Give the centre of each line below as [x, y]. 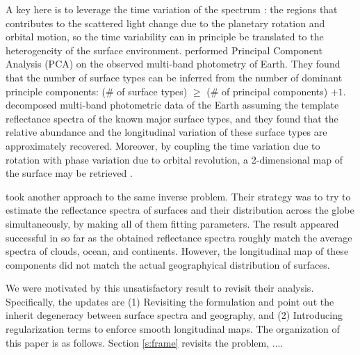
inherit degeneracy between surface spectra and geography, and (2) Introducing [174, 315]
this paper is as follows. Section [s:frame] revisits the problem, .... [145, 342]
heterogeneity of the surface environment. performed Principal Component [164, 50]
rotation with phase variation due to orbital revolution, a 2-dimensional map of [174, 159]
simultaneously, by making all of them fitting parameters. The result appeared [172, 223]
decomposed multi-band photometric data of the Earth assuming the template [172, 105]
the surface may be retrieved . [69, 173]
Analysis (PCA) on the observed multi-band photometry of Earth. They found [173, 64]
